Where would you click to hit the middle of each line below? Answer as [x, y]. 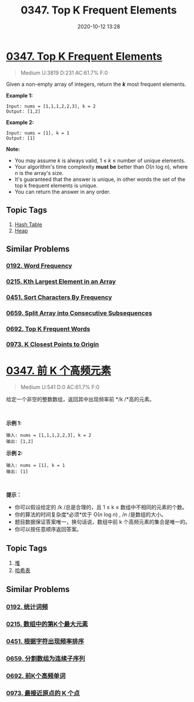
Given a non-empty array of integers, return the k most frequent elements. [96, 84]
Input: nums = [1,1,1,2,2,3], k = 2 [51, 106]
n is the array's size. [39, 173]
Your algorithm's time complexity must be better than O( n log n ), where [101, 167]
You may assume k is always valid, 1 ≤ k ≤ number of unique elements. [100, 160]
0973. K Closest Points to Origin [53, 344]
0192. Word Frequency [39, 266]
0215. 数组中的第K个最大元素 [47, 624]
